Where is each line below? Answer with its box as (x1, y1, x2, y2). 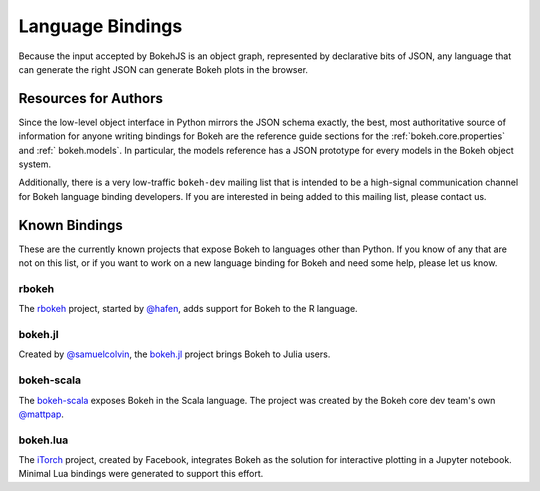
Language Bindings (18, 15, 183, 37)
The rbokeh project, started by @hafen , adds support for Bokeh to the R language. (18, 303, 359, 315)
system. (18, 158, 52, 170)
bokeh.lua (18, 433, 69, 447)
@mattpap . (18, 408, 64, 420)
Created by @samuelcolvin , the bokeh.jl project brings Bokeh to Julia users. (18, 348, 331, 360)
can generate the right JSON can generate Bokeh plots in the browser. (18, 63, 309, 75)
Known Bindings (18, 216, 124, 234)
